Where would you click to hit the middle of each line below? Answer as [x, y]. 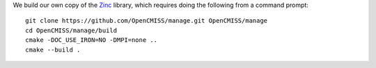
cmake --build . [53, 49]
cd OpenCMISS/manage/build [71, 30]
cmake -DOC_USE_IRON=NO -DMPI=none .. [92, 40]
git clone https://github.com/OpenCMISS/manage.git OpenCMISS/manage [147, 21]
